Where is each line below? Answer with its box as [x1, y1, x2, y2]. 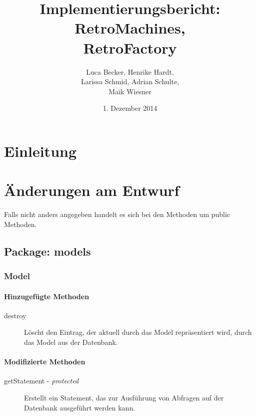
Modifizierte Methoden [4, 356, 85, 367]
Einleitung [4, 140, 77, 161]
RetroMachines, [74, 18, 185, 38]
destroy [4, 310, 26, 320]
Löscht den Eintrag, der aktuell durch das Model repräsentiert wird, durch [24, 327, 252, 337]
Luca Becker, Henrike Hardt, [86, 66, 174, 77]
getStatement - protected [4, 375, 79, 386]
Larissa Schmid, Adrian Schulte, [80, 76, 179, 87]
